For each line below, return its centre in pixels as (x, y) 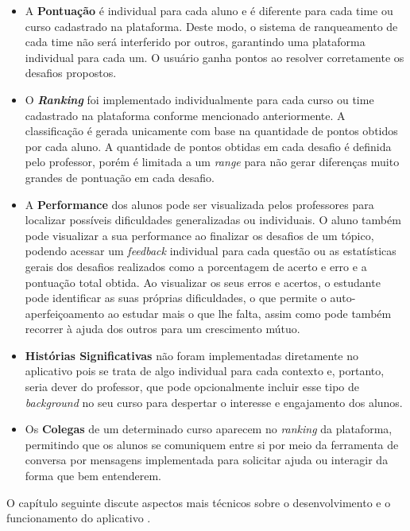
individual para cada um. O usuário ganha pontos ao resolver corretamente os (215, 57)
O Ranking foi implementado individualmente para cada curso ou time (199, 99)
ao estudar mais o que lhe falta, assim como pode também (249, 313)
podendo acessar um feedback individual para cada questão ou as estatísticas (211, 251)
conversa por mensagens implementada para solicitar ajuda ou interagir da (207, 460)
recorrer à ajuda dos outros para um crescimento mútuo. (162, 329)
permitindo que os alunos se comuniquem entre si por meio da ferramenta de (212, 444)
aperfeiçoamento (65, 313)
